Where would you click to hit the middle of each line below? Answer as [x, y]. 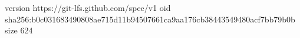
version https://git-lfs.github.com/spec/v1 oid [88, 7]
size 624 [19, 30]
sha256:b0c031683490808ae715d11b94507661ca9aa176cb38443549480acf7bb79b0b [150, 19]
